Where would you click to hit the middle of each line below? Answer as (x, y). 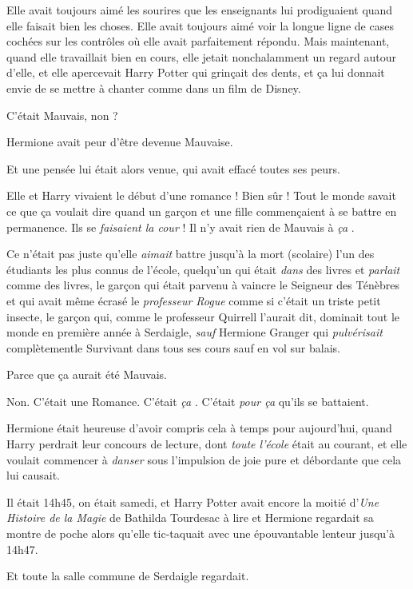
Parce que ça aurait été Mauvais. (87, 374)
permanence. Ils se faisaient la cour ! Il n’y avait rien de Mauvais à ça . (181, 227)
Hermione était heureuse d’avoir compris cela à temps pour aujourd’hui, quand (199, 428)
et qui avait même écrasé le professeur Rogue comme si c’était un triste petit (194, 300)
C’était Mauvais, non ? (62, 115)
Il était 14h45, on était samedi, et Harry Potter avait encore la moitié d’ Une (193, 501)
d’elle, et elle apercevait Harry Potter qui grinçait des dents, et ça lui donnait (196, 72)
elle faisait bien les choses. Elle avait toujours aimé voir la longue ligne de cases (200, 25)
